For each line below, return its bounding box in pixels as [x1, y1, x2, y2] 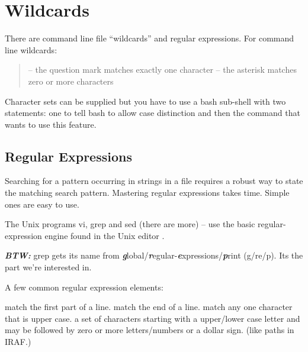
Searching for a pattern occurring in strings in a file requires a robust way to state [5, 175, 303, 187]
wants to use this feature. [5, 118, 97, 130]
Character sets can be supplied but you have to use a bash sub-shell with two [5, 95, 286, 107]
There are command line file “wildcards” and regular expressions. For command [5, 32, 294, 44]
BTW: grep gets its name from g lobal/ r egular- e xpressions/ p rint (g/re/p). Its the [5, 249, 303, 261]
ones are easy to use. [5, 198, 79, 210]
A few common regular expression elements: [5, 280, 163, 293]
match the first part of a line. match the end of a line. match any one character [5, 301, 293, 313]
